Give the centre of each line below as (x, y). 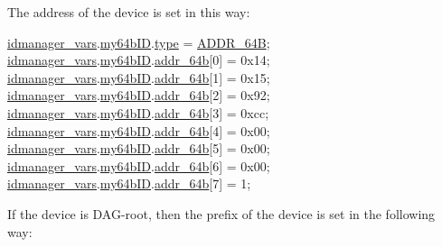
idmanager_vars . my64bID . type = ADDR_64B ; (139, 42)
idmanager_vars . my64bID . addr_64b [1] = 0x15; (139, 77)
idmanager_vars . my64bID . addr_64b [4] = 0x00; (139, 130)
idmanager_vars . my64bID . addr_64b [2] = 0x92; (139, 95)
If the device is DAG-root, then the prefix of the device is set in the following (221, 213)
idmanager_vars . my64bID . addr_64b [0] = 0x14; (139, 60)
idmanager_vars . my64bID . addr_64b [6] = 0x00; (139, 165)
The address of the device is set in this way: (129, 12)
